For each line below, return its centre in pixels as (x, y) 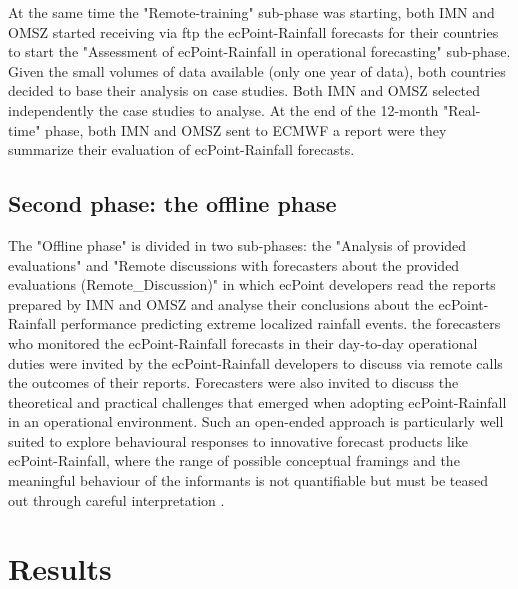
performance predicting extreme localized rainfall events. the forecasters (280, 323)
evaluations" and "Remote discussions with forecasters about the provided (234, 264)
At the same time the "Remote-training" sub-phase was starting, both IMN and (251, 12)
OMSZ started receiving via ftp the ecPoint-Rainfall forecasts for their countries (253, 31)
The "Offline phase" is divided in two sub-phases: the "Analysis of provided (237, 244)
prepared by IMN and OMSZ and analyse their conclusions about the (221, 303)
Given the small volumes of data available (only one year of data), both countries (257, 70)
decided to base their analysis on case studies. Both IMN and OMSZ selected (244, 90)
